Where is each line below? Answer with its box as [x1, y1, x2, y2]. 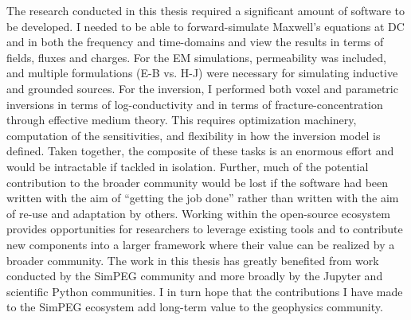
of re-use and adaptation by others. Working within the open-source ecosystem [6, 205, 390, 221]
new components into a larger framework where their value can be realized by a [6, 236, 395, 252]
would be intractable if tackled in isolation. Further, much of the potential [6, 158, 369, 174]
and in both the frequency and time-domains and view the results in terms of [6, 33, 384, 50]
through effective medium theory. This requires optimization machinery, [6, 111, 357, 128]
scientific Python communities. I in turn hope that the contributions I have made [6, 283, 403, 299]
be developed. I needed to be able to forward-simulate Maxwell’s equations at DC [6, 18, 405, 34]
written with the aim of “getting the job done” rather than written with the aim [6, 189, 399, 206]
